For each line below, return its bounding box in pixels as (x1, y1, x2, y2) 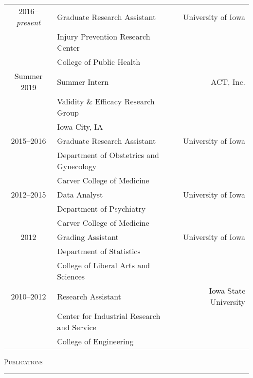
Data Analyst (57, 189, 103, 200)
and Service (57, 321, 96, 333)
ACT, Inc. (211, 76, 245, 87)
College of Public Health (57, 56, 141, 67)
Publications (4, 357, 43, 366)
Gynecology (57, 160, 97, 172)
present (16, 17, 41, 28)
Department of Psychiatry (57, 203, 146, 214)
